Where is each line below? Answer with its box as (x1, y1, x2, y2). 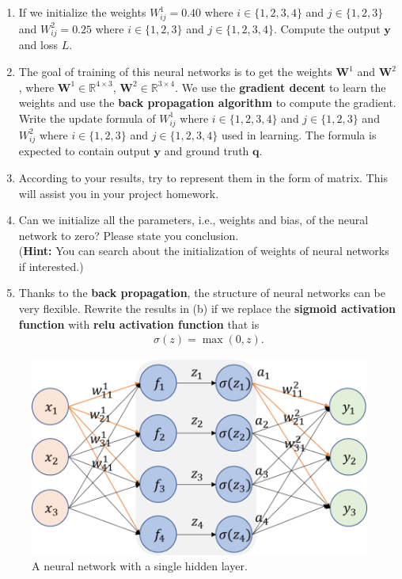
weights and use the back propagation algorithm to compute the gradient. (18, 94, 396, 111)
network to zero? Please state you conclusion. (18, 227, 239, 243)
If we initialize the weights (18, 4, 146, 20)
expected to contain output (18, 143, 150, 159)
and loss (18, 36, 58, 53)
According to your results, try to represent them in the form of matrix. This (18, 169, 388, 185)
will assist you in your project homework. (18, 185, 219, 201)
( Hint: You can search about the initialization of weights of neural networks (18, 242, 389, 259)
